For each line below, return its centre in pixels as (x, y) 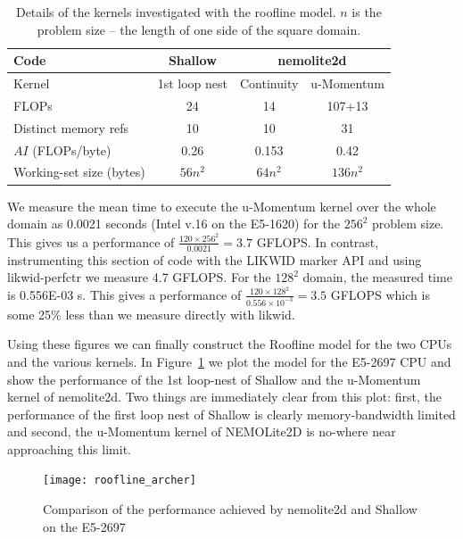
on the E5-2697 (84, 526)
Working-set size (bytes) (79, 172)
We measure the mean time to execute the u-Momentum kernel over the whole (222, 206)
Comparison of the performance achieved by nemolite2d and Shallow (230, 509)
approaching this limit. (69, 448)
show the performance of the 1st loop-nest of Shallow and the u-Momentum (214, 379)
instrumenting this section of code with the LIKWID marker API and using (215, 259)
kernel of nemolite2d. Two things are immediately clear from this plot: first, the (224, 397)
